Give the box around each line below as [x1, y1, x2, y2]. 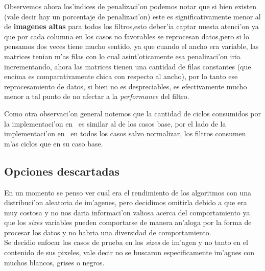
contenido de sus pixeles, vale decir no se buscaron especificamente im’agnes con [4, 247, 255, 258]
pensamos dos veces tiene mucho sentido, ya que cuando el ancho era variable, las [4, 41, 259, 52]
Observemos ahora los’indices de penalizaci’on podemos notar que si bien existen [4, 1, 257, 11]
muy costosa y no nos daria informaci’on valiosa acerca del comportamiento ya [4, 207, 250, 217]
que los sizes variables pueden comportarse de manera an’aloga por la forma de [4, 217, 252, 228]
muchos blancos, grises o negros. [4, 257, 105, 267]
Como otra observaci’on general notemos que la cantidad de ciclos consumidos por [4, 108, 261, 118]
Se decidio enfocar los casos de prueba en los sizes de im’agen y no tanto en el [4, 237, 248, 248]
